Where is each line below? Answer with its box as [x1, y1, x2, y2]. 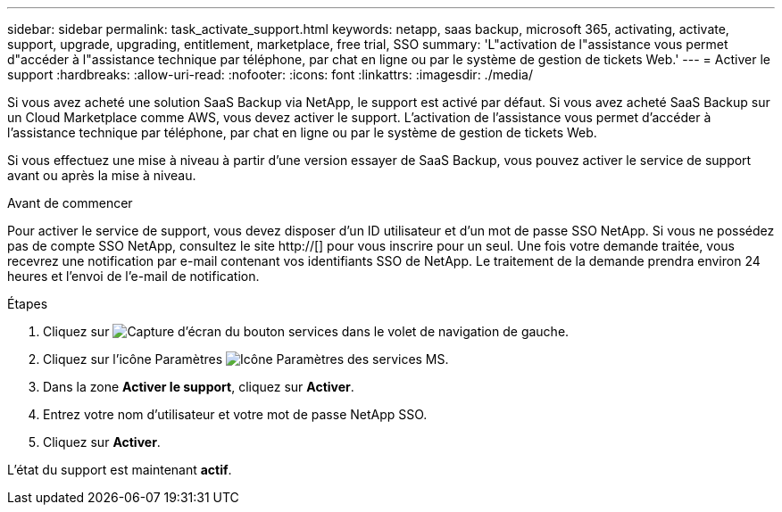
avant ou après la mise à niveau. [7, 168, 196, 183]
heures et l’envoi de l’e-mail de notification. [7, 268, 260, 284]
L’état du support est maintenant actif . [7, 462, 232, 477]
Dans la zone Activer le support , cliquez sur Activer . [43, 379, 354, 394]
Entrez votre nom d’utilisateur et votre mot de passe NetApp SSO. [43, 407, 428, 422]
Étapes [7, 296, 48, 311]
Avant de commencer [7, 195, 133, 211]
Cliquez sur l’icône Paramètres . [43, 351, 449, 367]
